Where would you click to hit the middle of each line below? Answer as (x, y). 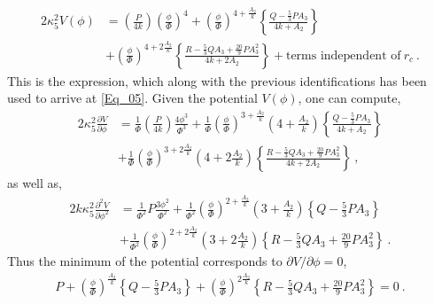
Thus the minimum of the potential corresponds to (145, 261)
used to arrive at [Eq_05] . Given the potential (132, 98)
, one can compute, (349, 98)
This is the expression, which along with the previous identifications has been (217, 80)
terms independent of (343, 55)
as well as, (35, 183)
